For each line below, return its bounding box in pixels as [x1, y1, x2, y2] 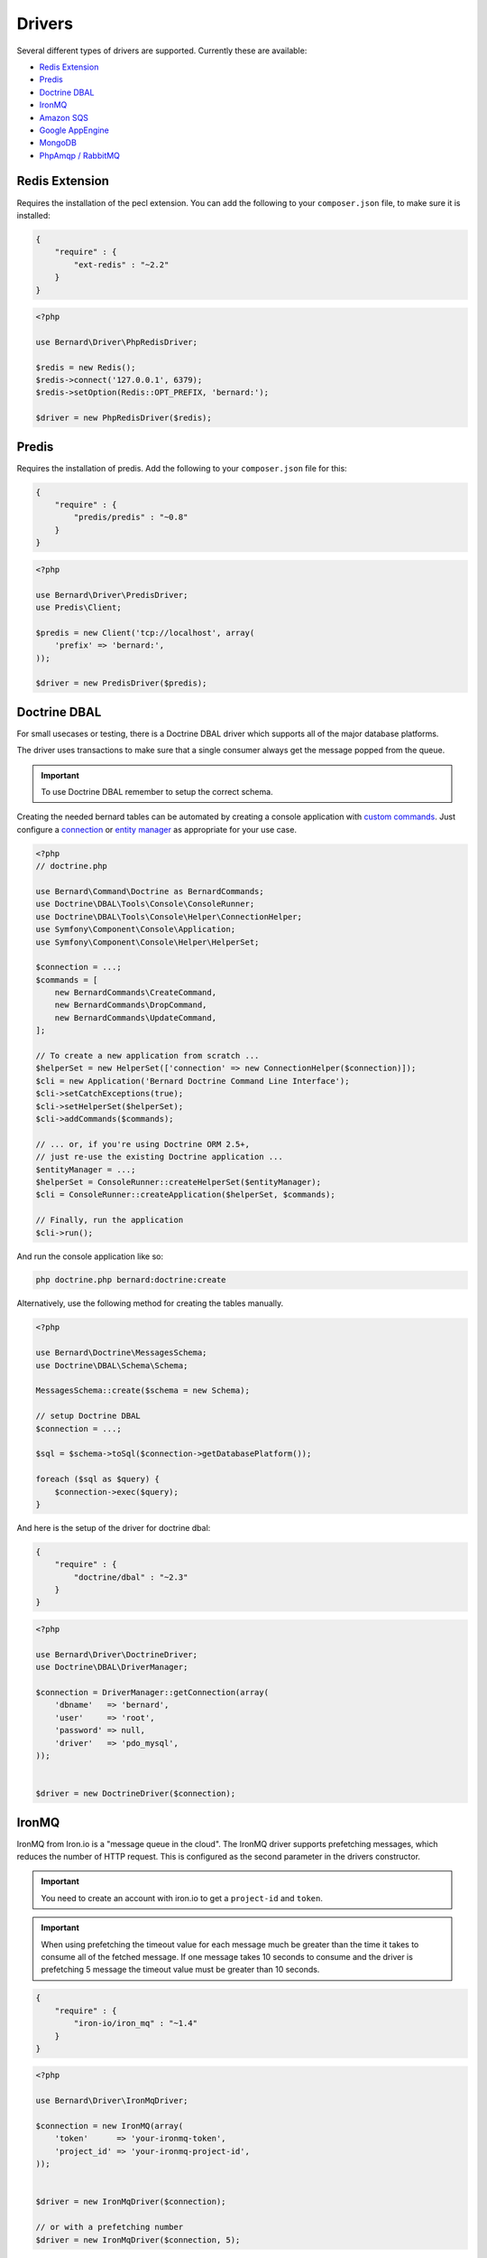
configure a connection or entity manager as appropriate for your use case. [16, 824, 298, 835]
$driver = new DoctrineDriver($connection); [35, 1788, 236, 1799]
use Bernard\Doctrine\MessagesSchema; [35, 1348, 207, 1358]
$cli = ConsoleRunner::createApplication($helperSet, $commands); [35, 1190, 335, 1200]
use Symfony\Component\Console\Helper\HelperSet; [35, 937, 260, 947]
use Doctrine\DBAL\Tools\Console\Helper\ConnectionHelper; [35, 911, 302, 921]
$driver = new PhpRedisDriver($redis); [35, 413, 212, 424]
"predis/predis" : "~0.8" [73, 512, 188, 523]
